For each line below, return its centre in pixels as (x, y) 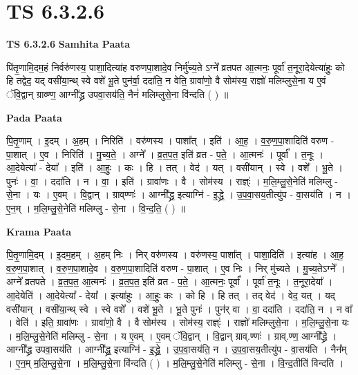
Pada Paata (34, 117)
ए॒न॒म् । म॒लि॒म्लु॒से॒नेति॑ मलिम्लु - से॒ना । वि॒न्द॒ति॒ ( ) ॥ (96, 208)
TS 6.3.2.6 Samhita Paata (68, 44)
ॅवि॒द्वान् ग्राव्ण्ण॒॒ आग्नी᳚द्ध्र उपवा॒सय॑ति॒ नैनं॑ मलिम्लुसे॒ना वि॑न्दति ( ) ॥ (117, 94)
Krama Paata (39, 231)
